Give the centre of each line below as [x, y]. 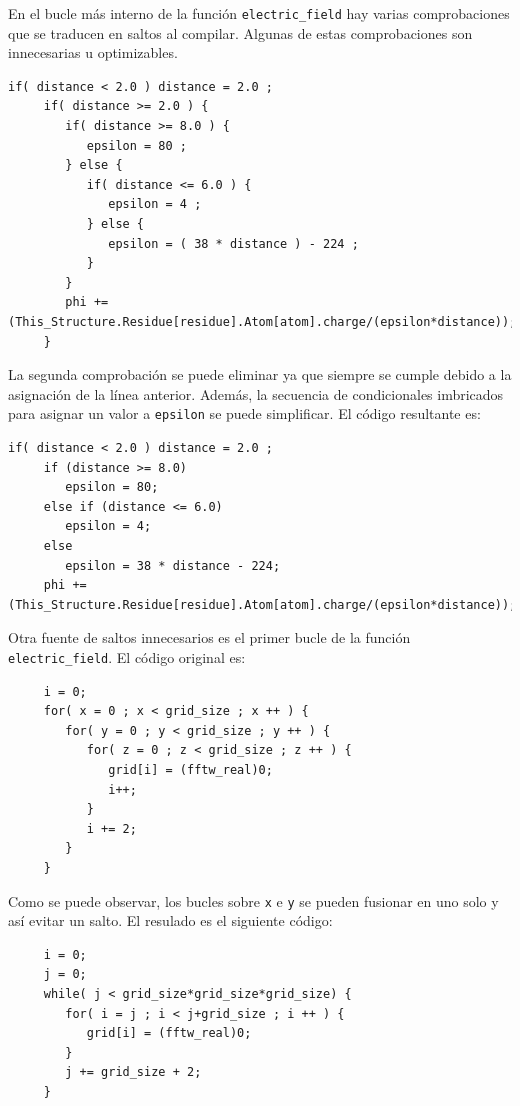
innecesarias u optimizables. [93, 52]
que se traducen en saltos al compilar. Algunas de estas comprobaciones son [240, 32]
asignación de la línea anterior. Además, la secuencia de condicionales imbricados [256, 393]
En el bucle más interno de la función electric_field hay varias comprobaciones [259, 13]
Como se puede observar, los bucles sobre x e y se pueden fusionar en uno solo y [253, 900]
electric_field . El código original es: [127, 656]
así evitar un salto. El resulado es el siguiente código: [170, 920]
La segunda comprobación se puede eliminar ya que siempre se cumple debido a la [260, 374]
